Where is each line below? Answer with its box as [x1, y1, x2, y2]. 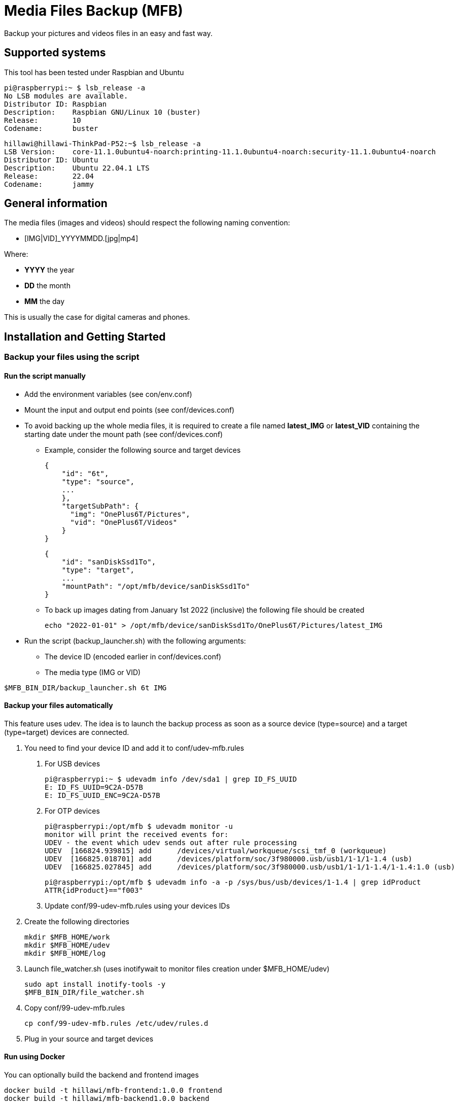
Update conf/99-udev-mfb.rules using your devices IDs [45, 901, 230, 910]
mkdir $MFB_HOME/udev [24, 941, 110, 949]
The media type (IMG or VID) [45, 667, 141, 677]
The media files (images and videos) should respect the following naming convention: [4, 218, 290, 227]
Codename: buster [4, 124, 98, 132]
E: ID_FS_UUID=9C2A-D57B [45, 783, 143, 791]
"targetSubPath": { [61, 501, 139, 510]
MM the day [24, 297, 65, 306]
